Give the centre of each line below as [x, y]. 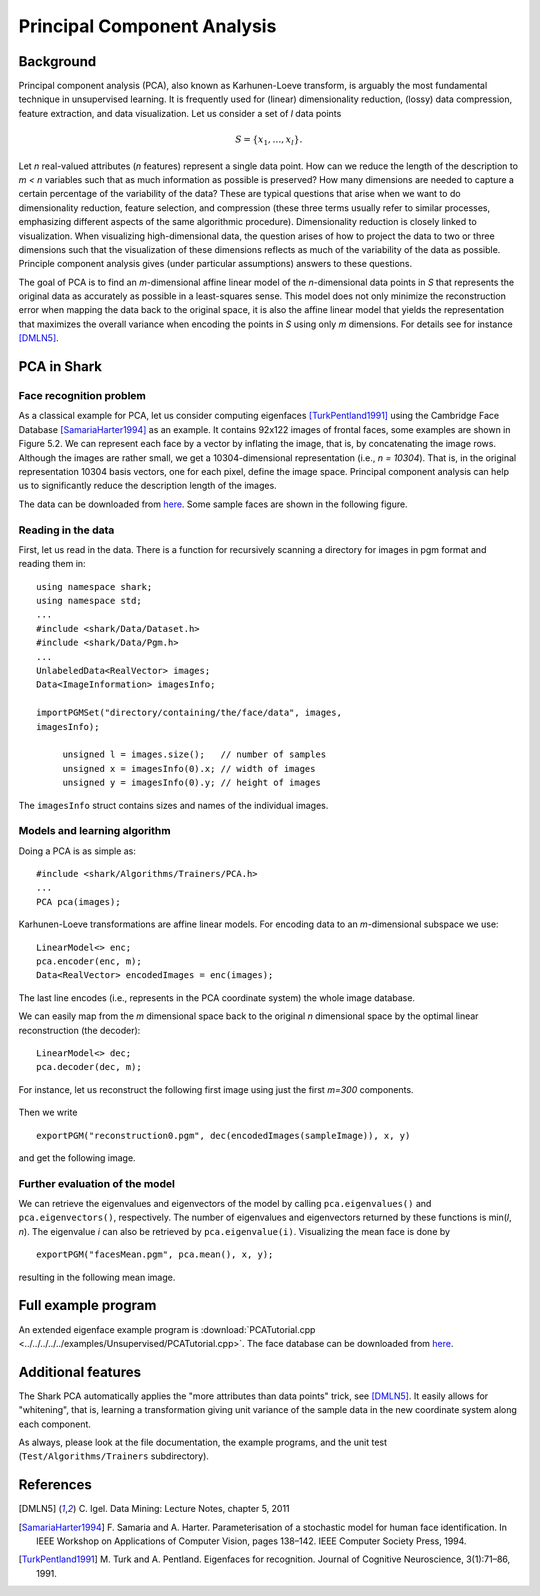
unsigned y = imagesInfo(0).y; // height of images [192, 783]
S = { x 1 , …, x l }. [269, 140]
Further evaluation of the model [96, 1183]
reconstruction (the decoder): [79, 1030]
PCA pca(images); [78, 901]
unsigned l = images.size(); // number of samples [194, 754]
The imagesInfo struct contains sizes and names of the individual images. [173, 805]
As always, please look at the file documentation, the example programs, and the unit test [203, 1442]
